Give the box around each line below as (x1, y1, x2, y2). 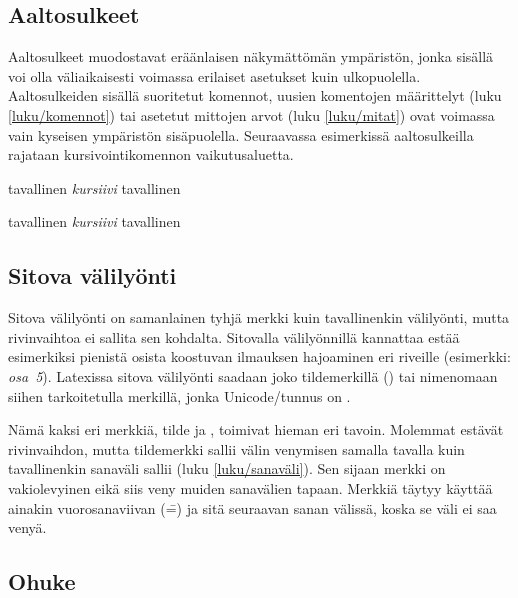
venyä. (8, 517, 47, 538)
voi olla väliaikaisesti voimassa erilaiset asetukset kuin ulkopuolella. (8, 65, 421, 86)
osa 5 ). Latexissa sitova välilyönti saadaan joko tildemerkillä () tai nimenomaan (8, 365, 498, 386)
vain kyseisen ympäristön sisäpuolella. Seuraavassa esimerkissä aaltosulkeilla (8, 124, 474, 145)
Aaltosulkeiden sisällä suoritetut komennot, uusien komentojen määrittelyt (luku (8, 85, 502, 106)
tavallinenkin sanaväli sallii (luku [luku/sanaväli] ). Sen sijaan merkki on (8, 458, 446, 479)
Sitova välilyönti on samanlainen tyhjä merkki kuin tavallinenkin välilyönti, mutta (8, 307, 510, 328)
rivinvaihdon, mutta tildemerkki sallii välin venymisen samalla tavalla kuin (8, 438, 465, 459)
